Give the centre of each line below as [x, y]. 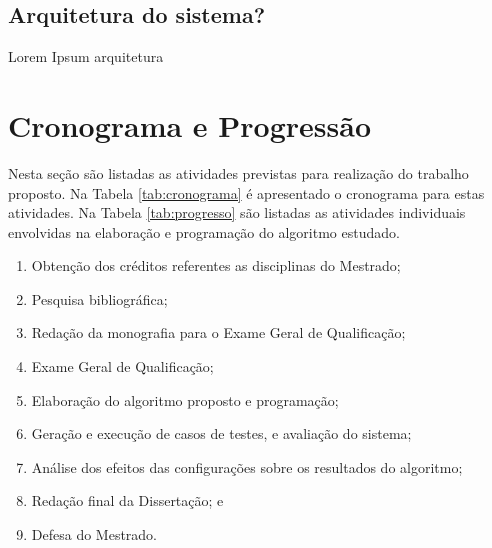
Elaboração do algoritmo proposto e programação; [185, 399]
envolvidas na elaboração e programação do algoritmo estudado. [204, 231]
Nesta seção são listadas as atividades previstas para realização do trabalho [238, 172]
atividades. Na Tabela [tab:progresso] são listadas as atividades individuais [237, 212]
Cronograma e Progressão [190, 124]
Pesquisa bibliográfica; [99, 298]
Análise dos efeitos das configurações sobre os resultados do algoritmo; [247, 466]
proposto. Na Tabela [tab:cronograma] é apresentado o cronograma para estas [246, 192]
